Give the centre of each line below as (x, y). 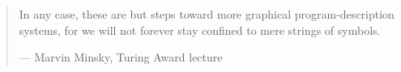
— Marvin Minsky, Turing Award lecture (121, 57)
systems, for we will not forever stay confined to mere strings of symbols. (200, 30)
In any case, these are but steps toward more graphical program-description (207, 14)
